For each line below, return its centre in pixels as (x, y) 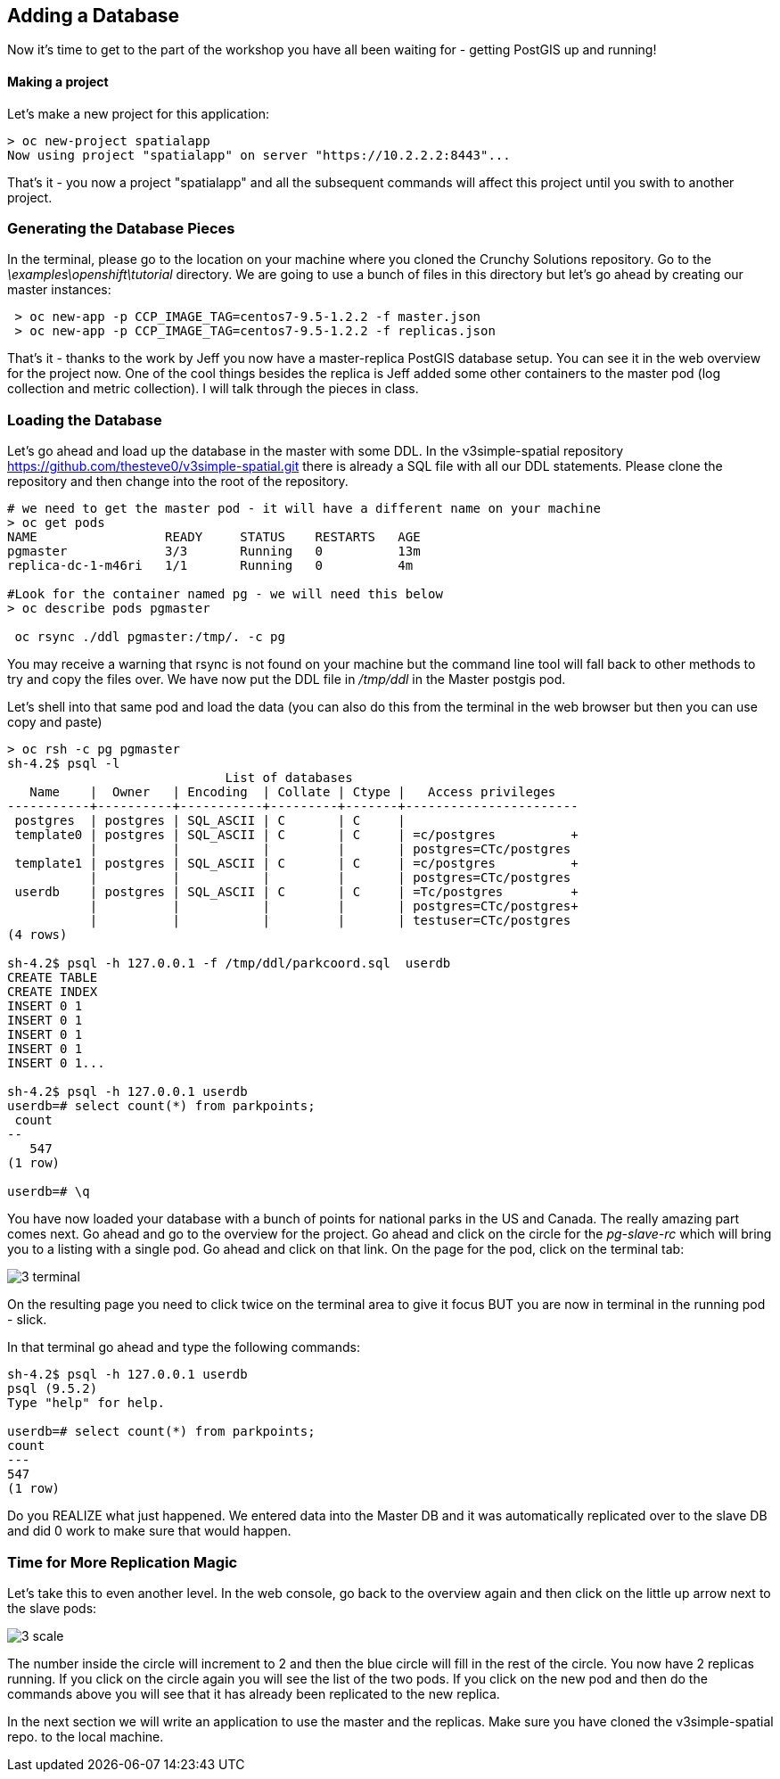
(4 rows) (37, 935)
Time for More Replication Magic (123, 1562)
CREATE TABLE (53, 978)
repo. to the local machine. (86, 1736)
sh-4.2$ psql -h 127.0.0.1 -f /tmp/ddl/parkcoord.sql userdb (229, 964)
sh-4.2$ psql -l (64, 764)
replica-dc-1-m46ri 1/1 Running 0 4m (210, 566)
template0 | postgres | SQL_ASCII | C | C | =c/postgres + (296, 835)
